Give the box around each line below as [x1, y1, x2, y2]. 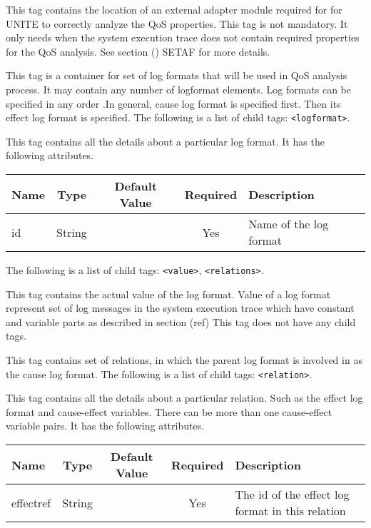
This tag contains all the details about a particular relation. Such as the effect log [6, 390, 363, 405]
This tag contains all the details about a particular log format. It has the [6, 133, 325, 148]
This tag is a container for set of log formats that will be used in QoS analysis [6, 68, 347, 83]
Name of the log [248, 215, 329, 232]
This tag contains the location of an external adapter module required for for [6, 2, 342, 16]
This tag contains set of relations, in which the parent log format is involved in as [6, 352, 362, 367]
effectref [11, 494, 51, 511]
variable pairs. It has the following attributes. [6, 418, 205, 433]
